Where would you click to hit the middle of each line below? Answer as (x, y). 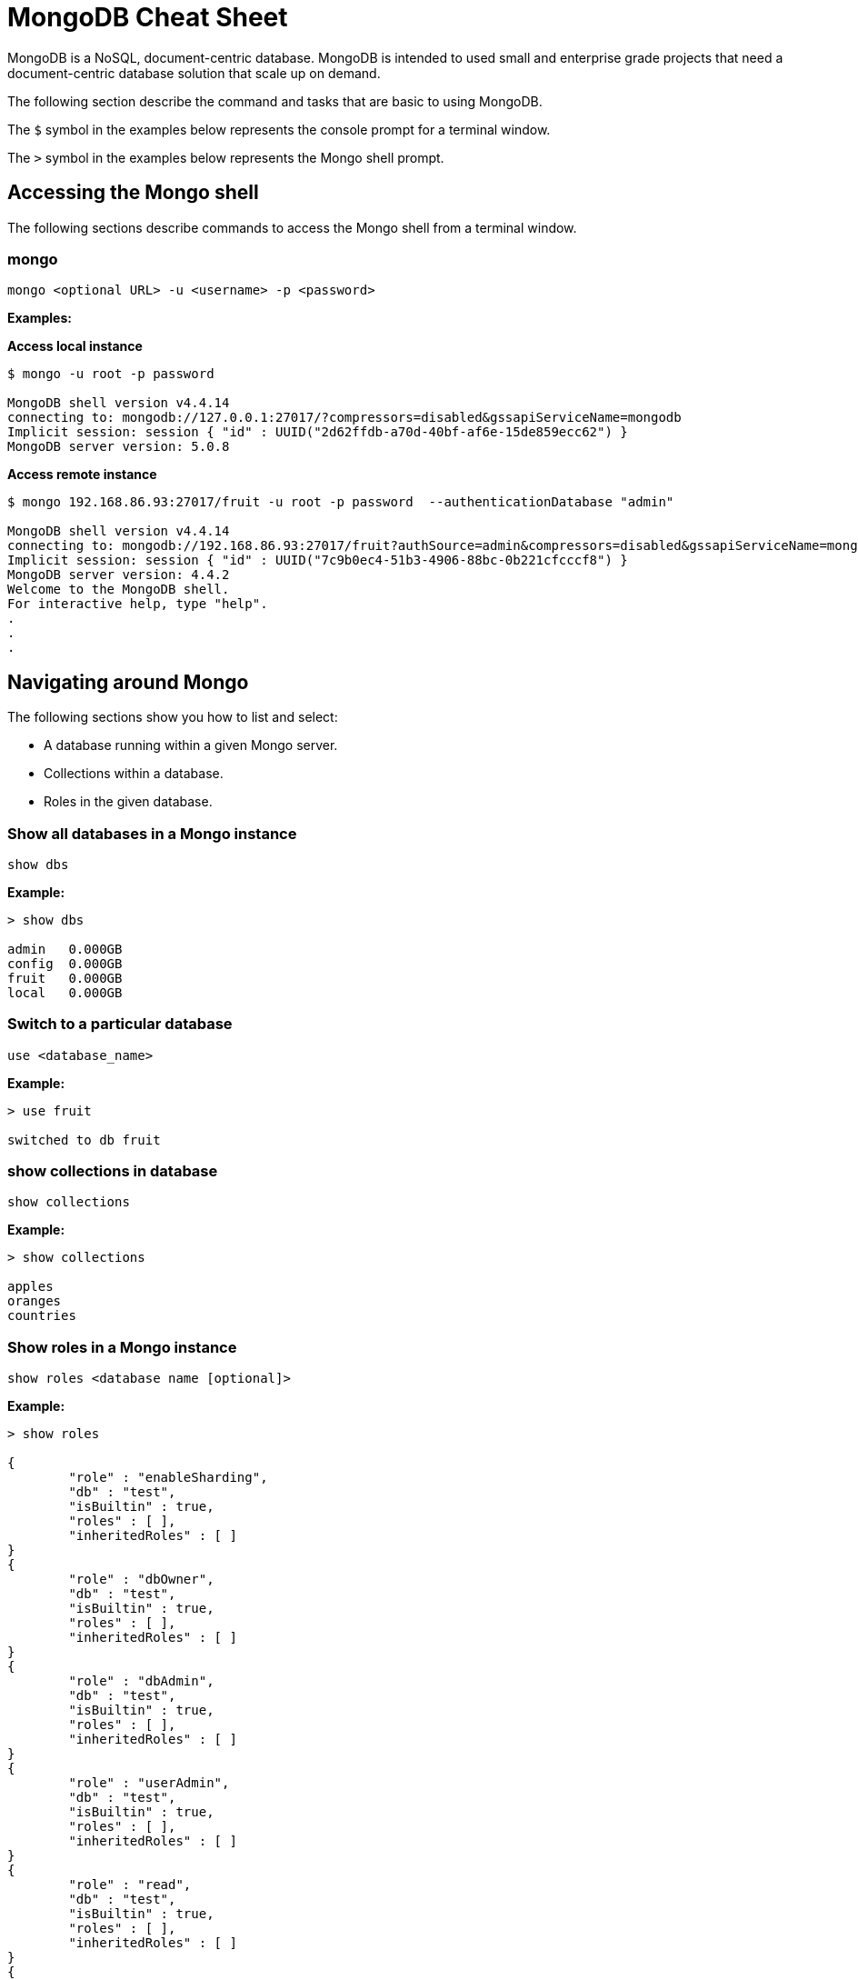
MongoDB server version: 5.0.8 (119, 447)
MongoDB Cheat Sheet (148, 17)
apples (30, 1287)
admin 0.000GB (65, 949)
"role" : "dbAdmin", (141, 1681)
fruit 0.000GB (65, 978)
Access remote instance (82, 475)
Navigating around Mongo (128, 682)
